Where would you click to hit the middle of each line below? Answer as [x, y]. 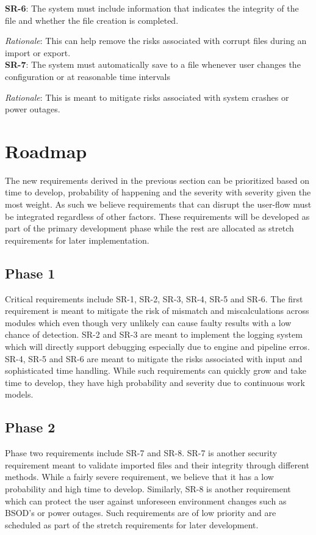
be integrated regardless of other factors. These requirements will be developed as [157, 216]
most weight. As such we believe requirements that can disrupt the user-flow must [158, 204]
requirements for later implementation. [77, 240]
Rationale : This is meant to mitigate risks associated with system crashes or [147, 97]
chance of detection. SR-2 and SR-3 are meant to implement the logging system [154, 334]
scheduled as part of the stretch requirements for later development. [132, 524]
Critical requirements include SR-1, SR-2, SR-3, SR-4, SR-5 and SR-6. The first [154, 298]
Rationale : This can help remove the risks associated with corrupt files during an [156, 41]
